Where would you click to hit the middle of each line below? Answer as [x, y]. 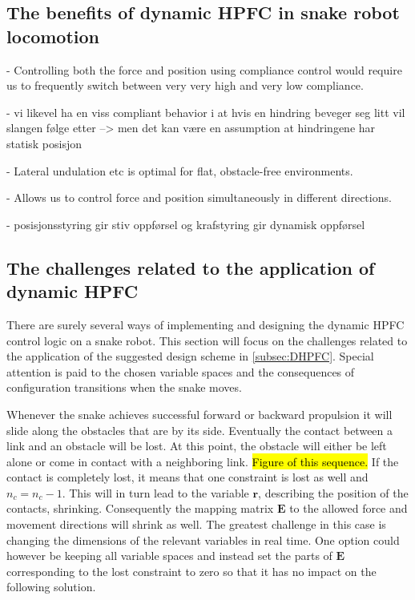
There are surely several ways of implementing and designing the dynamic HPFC [205, 324]
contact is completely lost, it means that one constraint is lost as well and [187, 477]
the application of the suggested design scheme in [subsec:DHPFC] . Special [190, 356]
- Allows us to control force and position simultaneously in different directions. [199, 197]
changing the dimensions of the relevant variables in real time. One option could [203, 540]
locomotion [53, 36]
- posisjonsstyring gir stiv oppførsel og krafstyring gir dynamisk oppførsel [186, 224]
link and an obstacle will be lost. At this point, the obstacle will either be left [197, 446]
